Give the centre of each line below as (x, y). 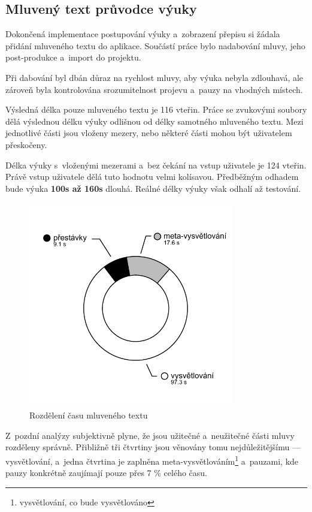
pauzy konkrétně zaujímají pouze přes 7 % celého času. (106, 473)
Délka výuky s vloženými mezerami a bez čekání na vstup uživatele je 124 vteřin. (156, 165)
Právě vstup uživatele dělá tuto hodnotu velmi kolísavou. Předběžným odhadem (152, 177)
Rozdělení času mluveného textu (89, 415)
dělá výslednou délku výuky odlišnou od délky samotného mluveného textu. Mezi (155, 121)
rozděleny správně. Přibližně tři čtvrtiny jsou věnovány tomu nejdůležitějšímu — (153, 447)
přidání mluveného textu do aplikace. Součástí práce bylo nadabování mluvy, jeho (155, 45)
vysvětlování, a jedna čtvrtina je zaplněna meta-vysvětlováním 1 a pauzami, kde (152, 460)
